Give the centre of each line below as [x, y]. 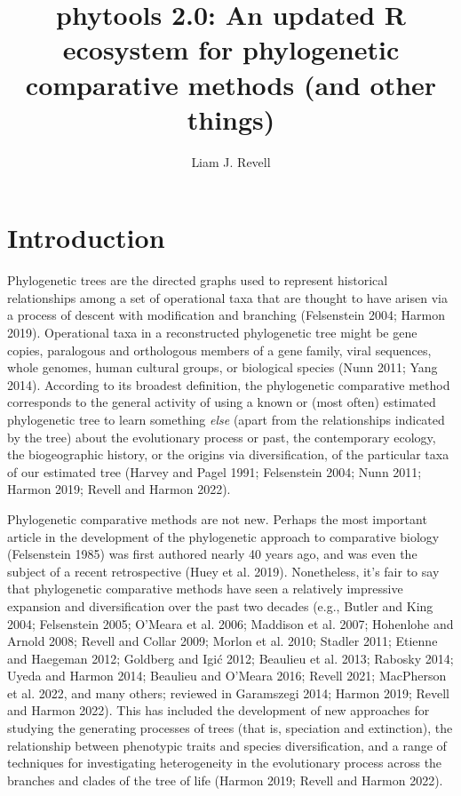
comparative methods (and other [231, 84]
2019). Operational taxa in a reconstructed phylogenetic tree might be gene [212, 332]
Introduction [86, 238]
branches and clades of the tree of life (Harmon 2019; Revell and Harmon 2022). [225, 780]
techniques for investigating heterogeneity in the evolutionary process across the [225, 763]
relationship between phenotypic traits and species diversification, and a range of [227, 745]
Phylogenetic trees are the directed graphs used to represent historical [198, 280]
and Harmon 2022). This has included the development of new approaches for [219, 710]
